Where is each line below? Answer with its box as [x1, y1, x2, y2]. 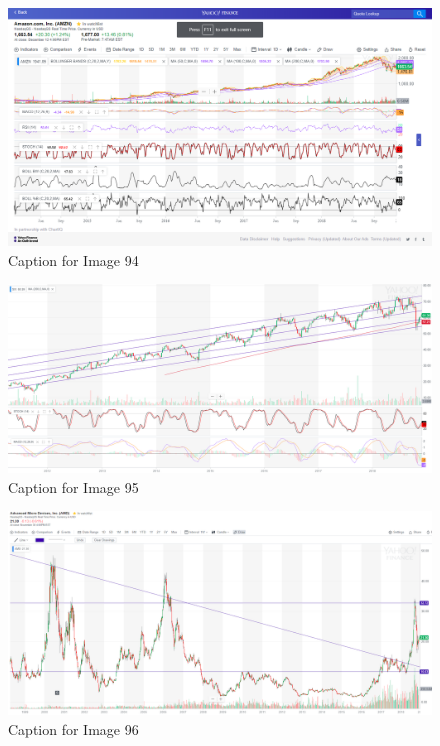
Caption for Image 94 [8, 249, 139, 270]
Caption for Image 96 [8, 718, 139, 739]
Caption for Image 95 [8, 476, 139, 497]
